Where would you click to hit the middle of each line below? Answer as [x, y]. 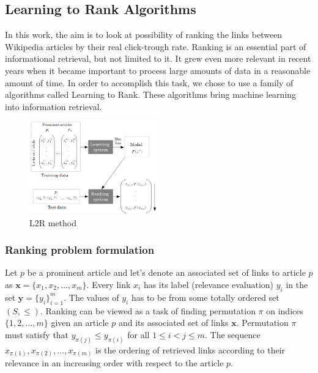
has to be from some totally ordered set [205, 297]
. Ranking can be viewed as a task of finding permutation [148, 310]
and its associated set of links [173, 323]
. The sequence [233, 334]
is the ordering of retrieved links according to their [190, 349]
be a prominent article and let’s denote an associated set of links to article [166, 272]
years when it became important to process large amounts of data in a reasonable [158, 70]
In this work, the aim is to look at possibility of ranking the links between [144, 35]
